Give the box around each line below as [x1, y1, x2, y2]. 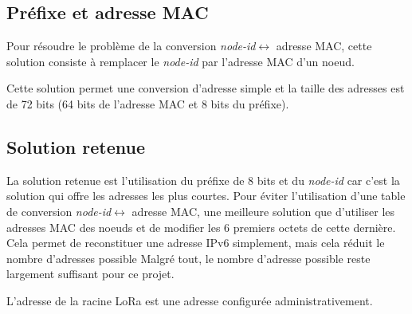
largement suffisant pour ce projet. [6, 265, 175, 282]
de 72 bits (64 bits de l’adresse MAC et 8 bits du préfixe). [6, 95, 289, 112]
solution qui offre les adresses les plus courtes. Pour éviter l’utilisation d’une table [6, 187, 406, 204]
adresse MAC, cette [276, 37, 372, 54]
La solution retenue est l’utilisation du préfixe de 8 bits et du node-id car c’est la [6, 171, 400, 188]
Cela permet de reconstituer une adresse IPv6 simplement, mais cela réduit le [6, 234, 385, 251]
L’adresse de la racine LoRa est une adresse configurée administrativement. [6, 292, 373, 308]
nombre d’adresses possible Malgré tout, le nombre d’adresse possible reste [6, 249, 371, 266]
